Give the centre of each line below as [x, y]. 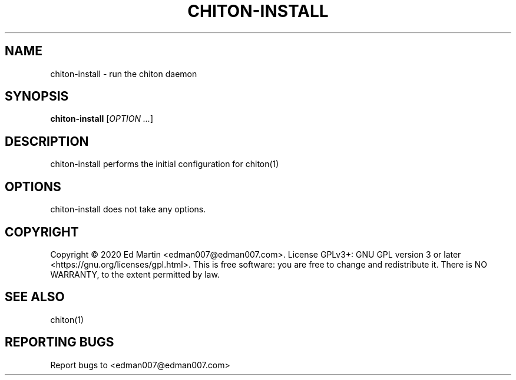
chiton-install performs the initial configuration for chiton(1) [165, 164]
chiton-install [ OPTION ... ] [102, 119]
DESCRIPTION [47, 141]
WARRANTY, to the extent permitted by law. [135, 274]
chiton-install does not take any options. [128, 209]
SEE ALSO [35, 297]
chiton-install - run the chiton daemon [124, 74]
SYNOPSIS [37, 96]
